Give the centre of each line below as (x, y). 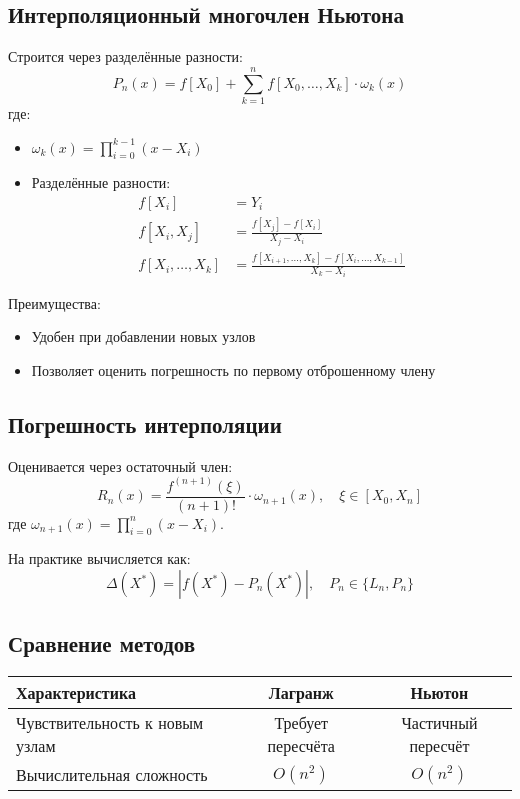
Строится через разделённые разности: (125, 56)
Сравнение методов (102, 643)
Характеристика (76, 693)
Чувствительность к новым (110, 723)
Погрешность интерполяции (145, 423)
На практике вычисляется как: (99, 558)
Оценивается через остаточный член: (120, 465)
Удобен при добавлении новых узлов (143, 336)
